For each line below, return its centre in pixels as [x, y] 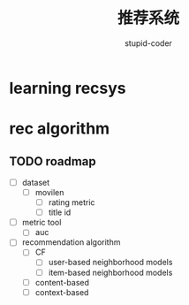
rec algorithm [60, 129]
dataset [36, 182]
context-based [62, 292]
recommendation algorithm [71, 242]
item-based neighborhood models [110, 272]
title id [60, 212]
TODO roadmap [53, 161]
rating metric [72, 202]
